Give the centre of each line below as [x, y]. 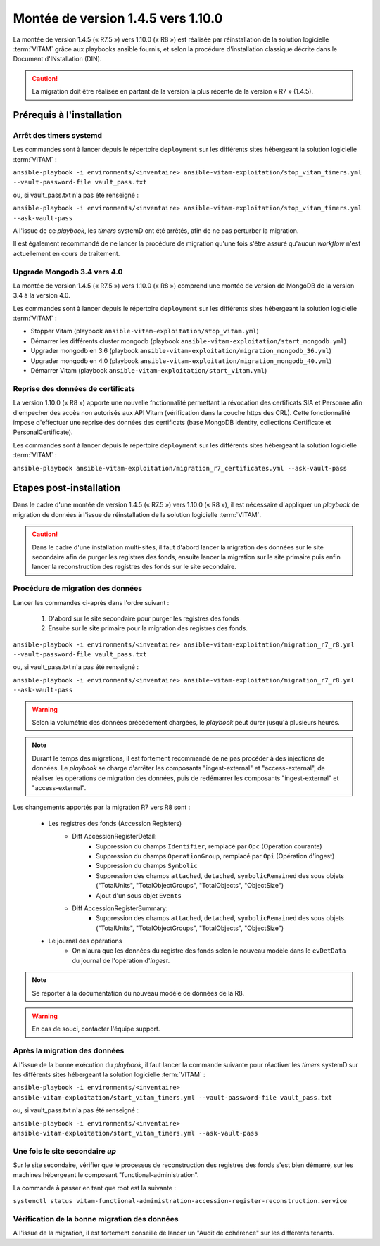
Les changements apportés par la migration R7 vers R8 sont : [102, 807]
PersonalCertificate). [43, 432]
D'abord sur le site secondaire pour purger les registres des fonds [144, 618]
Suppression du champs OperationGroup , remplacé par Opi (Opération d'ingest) [215, 856]
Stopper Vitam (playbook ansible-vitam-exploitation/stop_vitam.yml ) [145, 331]
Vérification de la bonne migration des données [96, 1219]
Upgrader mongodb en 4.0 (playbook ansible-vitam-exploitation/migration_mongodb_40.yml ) [181, 361]
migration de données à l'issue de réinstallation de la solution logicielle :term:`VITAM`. [137, 514]
